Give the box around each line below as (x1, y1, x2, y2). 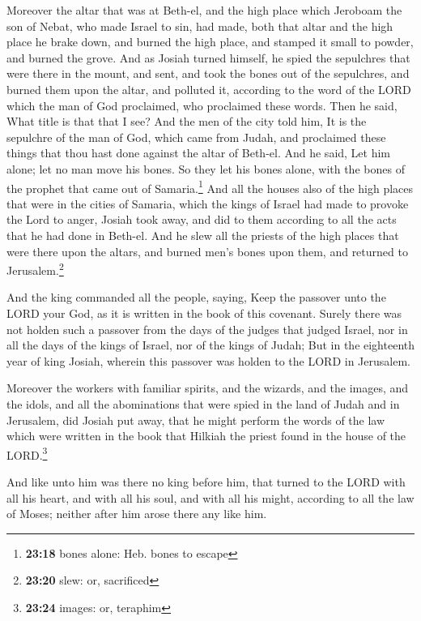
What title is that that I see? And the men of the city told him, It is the (6, 113, 367, 130)
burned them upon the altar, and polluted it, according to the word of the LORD (6, 80, 411, 97)
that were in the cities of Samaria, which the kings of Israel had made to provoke (6, 195, 409, 212)
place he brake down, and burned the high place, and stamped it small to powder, (6, 33, 414, 50)
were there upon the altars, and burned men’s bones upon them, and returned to (6, 242, 408, 259)
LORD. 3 (6, 443, 48, 463)
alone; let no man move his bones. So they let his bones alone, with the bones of (6, 160, 405, 177)
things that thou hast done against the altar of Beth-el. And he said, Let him (6, 144, 391, 161)
